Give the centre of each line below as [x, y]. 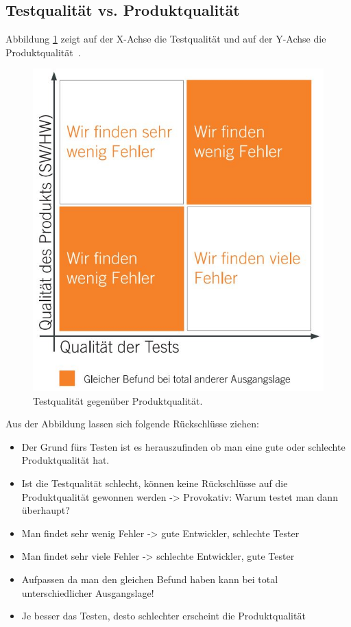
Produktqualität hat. [65, 460]
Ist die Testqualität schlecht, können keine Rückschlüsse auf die [155, 483]
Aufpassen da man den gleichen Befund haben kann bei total [150, 579]
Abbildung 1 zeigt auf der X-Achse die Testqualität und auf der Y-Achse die [166, 39]
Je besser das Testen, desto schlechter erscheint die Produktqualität [164, 616]
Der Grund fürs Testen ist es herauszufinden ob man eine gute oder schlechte [183, 446]
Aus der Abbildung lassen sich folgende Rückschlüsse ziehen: [132, 424]
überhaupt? [46, 510]
